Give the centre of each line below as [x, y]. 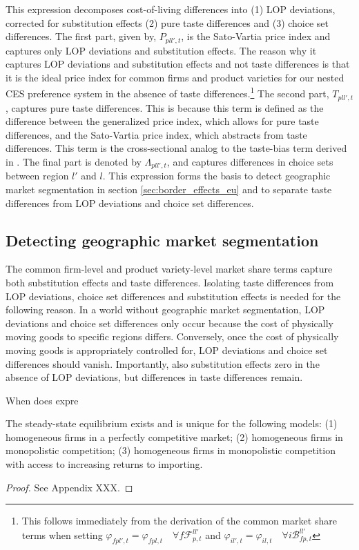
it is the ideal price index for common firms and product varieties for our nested [175, 77]
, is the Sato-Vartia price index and [256, 36]
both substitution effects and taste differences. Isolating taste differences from [170, 282]
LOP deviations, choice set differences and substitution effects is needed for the [173, 296]
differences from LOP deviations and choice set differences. [130, 203]
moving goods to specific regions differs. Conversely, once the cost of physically [172, 336]
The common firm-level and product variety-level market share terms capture [169, 269]
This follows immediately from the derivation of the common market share [179, 521]
